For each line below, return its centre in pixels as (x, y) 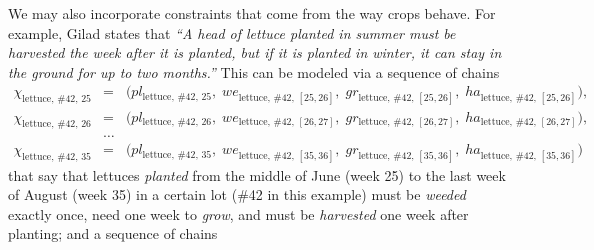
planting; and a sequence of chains (113, 233)
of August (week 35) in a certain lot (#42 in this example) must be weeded (237, 194)
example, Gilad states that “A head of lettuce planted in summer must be (232, 32)
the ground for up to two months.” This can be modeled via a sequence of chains (254, 71)
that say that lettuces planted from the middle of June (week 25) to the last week (257, 174)
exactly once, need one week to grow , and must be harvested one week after (238, 213)
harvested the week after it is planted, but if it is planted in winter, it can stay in (255, 52)
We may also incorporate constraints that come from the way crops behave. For (252, 13)
